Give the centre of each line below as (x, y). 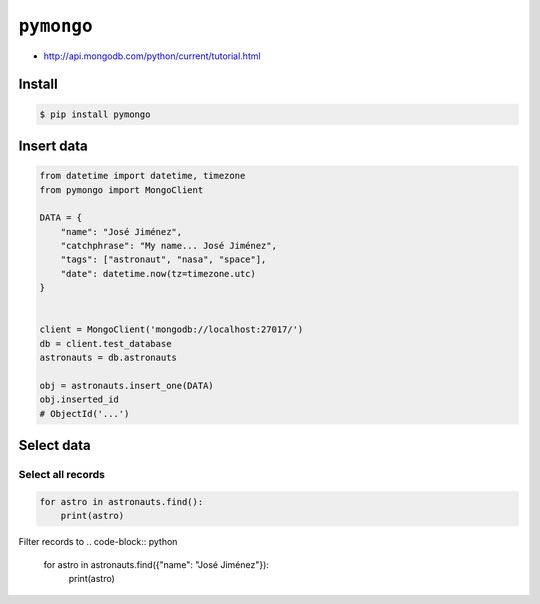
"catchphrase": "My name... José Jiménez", (168, 246)
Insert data (53, 145)
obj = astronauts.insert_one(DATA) (126, 385)
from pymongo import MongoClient (121, 189)
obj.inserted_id (79, 399)
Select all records (61, 475)
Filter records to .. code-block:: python (98, 542)
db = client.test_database (105, 343)
